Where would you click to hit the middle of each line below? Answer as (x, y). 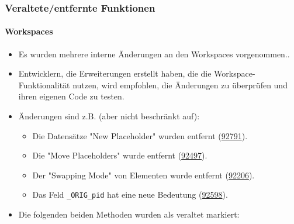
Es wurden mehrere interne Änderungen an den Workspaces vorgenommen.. (154, 54)
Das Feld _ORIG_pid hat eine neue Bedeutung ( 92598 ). (130, 194)
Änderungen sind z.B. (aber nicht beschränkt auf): (109, 116)
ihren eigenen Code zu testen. (71, 96)
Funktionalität (44, 85)
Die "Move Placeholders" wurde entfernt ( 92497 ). (120, 155)
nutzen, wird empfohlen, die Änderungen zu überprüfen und (180, 85)
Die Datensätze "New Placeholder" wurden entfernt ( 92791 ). (140, 135)
